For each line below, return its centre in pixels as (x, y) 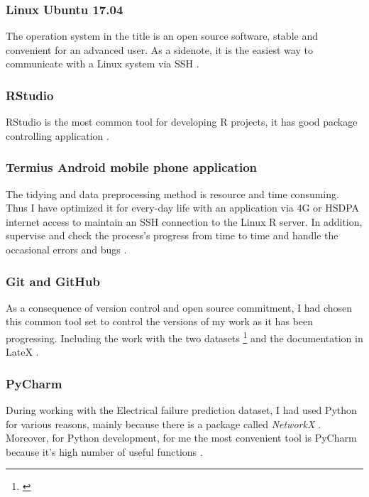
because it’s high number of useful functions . (104, 451)
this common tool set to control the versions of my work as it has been (159, 321)
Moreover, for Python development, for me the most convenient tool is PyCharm (181, 438)
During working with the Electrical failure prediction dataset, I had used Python (181, 410)
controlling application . (57, 135)
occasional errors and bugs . (66, 249)
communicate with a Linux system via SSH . (103, 64)
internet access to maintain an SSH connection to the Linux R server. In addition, (184, 221)
